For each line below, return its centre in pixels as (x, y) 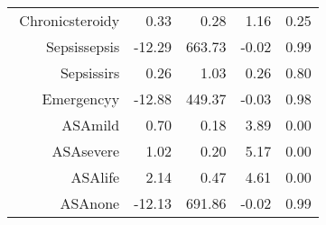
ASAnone (90, 203)
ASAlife (95, 177)
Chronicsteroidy (70, 20)
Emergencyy (81, 99)
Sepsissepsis (83, 46)
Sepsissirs (90, 72)
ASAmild (91, 125)
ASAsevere (86, 151)
